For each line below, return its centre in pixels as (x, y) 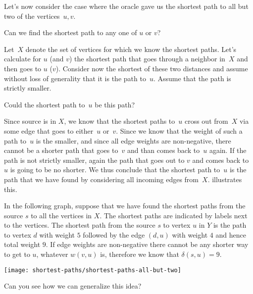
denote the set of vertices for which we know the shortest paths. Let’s (131, 49)
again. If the (228, 150)
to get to (17, 254)
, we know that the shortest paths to (120, 121)
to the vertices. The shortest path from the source (80, 225)
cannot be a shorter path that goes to (61, 150)
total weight (22, 244)
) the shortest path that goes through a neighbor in (147, 59)
